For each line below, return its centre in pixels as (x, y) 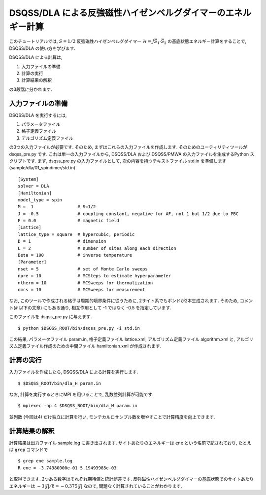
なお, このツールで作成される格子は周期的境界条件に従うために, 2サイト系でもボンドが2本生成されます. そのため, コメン (131, 301)
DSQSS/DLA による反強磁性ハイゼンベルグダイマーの (117, 13)
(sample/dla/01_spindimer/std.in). (43, 168)
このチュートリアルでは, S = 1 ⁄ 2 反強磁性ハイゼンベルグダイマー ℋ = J (82, 41)
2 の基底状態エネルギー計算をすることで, (205, 42)
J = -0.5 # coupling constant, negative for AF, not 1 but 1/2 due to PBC (128, 214)
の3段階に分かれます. (31, 89)
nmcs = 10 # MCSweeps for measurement (82, 289)
